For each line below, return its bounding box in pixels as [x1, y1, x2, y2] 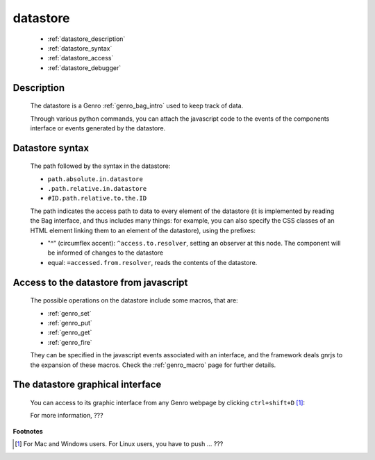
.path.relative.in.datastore [47, 185, 147, 193]
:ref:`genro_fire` [47, 338, 93, 346]
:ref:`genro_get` [47, 328, 92, 337]
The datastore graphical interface [12, 379, 162, 391]
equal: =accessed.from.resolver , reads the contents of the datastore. [47, 258, 258, 266]
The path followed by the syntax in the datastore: [30, 162, 171, 170]
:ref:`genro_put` [47, 319, 93, 327]
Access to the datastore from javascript [12, 276, 188, 288]
